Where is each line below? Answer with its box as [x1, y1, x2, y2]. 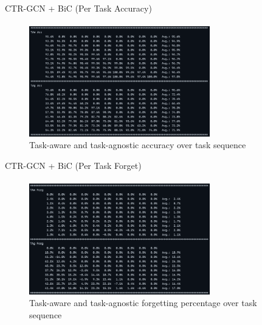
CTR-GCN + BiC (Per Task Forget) [5, 159, 142, 171]
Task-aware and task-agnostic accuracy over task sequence [29, 138, 246, 151]
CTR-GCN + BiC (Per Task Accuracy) [5, 2, 152, 14]
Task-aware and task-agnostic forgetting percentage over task [29, 296, 257, 309]
